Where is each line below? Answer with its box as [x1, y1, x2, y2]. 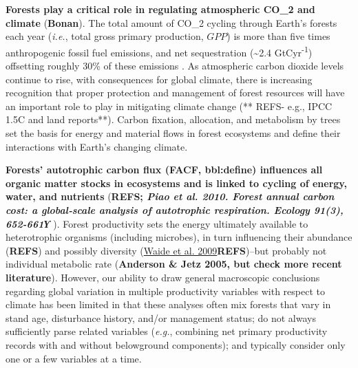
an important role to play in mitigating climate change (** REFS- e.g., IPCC [6, 98, 333, 113]
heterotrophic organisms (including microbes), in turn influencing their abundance [6, 230, 352, 244]
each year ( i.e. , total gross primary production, [6, 29, 204, 43]
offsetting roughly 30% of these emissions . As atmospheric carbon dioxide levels [6, 58, 344, 73]
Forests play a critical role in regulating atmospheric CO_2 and [6, 2, 315, 16]
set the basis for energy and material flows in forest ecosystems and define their [6, 126, 341, 140]
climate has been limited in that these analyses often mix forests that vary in [6, 297, 331, 312]
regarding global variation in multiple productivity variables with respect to [6, 283, 326, 298]
